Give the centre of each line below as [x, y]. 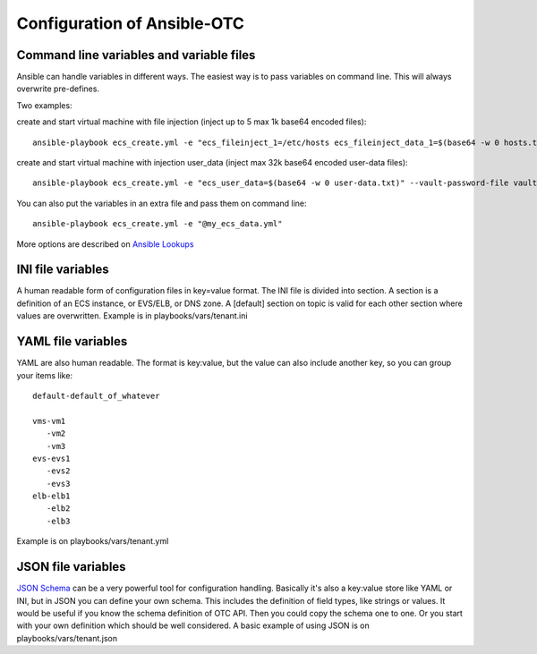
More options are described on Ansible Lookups [105, 244]
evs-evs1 [51, 458]
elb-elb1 [51, 496]
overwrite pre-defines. [58, 89]
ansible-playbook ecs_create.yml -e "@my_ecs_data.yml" [158, 224]
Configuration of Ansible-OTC [131, 23]
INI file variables [63, 270]
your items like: [45, 375]
